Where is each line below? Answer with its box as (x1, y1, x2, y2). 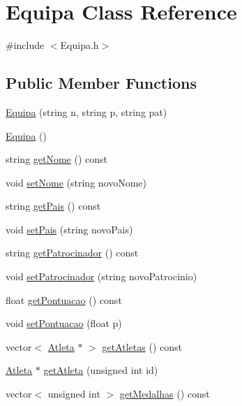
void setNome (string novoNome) (6, 175, 147, 189)
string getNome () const (6, 152, 108, 166)
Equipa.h (60, 38, 99, 52)
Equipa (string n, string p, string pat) (6, 104, 167, 119)
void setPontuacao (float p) (6, 316, 122, 331)
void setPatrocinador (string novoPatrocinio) (6, 269, 197, 284)
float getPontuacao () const (6, 292, 122, 307)
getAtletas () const (102, 339, 182, 354)
